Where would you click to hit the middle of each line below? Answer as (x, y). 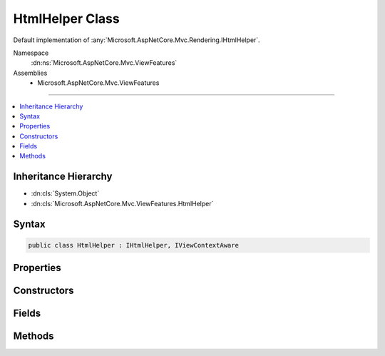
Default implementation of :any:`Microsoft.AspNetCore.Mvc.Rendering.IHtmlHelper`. (137, 40)
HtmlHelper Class (67, 19)
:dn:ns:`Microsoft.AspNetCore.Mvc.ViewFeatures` (104, 63)
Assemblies (30, 73)
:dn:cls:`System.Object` (65, 193)
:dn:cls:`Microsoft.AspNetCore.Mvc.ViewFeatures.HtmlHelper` (122, 203)
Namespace (31, 53)
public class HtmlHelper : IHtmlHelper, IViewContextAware (133, 245)
